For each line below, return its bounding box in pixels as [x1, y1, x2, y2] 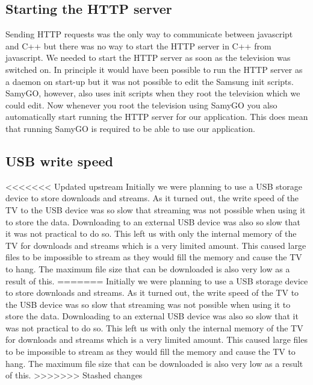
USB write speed [5, 151, 114, 170]
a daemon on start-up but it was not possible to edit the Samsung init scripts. [5, 75, 294, 87]
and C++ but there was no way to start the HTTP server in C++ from [5, 39, 271, 52]
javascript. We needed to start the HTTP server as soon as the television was [5, 51, 291, 64]
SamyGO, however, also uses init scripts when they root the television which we [5, 87, 300, 99]
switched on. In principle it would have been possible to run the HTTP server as [5, 63, 303, 75]
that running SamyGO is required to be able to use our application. [5, 122, 256, 134]
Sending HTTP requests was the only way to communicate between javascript [5, 28, 293, 40]
